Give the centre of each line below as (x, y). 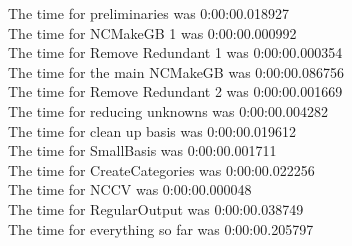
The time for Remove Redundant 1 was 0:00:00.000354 (175, 52)
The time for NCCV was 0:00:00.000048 (130, 189)
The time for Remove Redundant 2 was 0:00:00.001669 (175, 91)
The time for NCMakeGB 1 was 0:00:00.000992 (152, 32)
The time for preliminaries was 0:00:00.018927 (149, 13)
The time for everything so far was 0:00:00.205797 (161, 228)
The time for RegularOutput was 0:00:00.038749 (156, 208)
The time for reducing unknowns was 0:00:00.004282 (168, 110)
